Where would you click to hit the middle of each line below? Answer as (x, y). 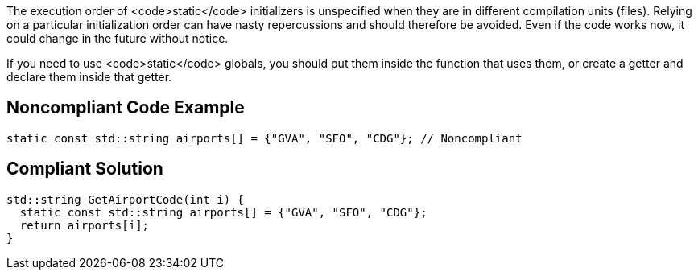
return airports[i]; (85, 225)
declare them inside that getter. (89, 77)
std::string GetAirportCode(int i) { (126, 199)
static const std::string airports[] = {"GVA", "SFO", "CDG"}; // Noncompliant (264, 138)
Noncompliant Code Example (126, 108)
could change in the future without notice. (118, 38)
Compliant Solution (85, 169)
